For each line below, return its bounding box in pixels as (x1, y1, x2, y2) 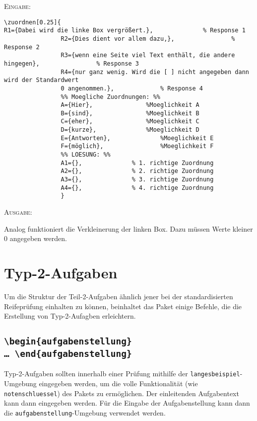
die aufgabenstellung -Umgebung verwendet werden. (4, 407, 166, 418)
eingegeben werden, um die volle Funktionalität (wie (39, 378, 198, 389)
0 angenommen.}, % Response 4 (61, 84, 203, 92)
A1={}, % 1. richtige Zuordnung (61, 159, 214, 167)
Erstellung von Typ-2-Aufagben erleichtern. (4, 311, 136, 321)
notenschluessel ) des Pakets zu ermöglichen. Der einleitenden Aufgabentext (4, 388, 239, 398)
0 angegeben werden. (4, 233, 67, 244)
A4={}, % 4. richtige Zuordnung (61, 184, 214, 191)
